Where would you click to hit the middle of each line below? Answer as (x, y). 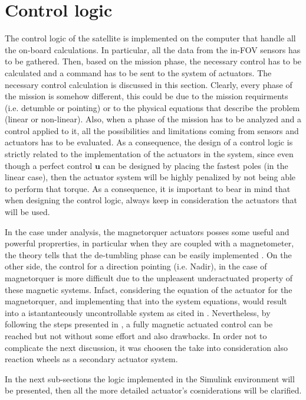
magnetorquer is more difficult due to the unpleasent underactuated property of (149, 278)
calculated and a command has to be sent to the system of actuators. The (138, 72)
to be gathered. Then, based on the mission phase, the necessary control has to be (153, 61)
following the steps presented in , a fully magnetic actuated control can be (139, 324)
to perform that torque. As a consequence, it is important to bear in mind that (148, 188)
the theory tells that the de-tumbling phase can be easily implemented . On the (148, 254)
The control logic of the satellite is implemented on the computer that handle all (150, 38)
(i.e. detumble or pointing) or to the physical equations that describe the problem (152, 107)
